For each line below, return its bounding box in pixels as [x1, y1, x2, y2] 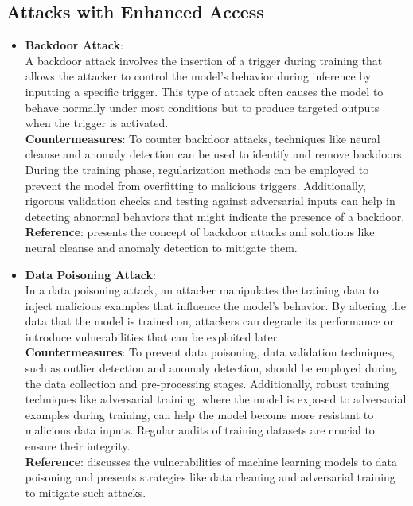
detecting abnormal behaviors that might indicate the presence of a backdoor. [25, 208, 405, 224]
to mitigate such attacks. [25, 484, 146, 500]
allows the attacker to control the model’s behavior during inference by [25, 68, 372, 84]
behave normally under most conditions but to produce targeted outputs [25, 99, 380, 115]
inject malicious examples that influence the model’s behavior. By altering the [25, 297, 406, 313]
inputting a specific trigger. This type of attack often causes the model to [25, 83, 384, 99]
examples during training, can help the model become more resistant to [25, 406, 374, 422]
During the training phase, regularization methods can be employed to [25, 161, 369, 177]
